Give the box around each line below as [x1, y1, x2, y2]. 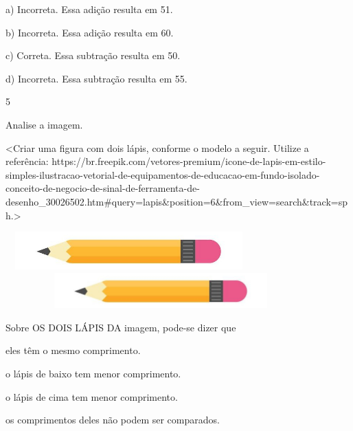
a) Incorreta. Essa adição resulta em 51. [5, 2, 173, 16]
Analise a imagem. [5, 117, 83, 131]
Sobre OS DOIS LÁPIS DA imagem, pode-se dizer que [5, 320, 236, 334]
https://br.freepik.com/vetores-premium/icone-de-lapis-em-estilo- [52, 154, 326, 168]
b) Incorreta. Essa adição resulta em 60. [5, 25, 174, 39]
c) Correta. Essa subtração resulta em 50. [5, 48, 181, 63]
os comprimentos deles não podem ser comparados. [5, 412, 220, 427]
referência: [5, 154, 49, 168]
